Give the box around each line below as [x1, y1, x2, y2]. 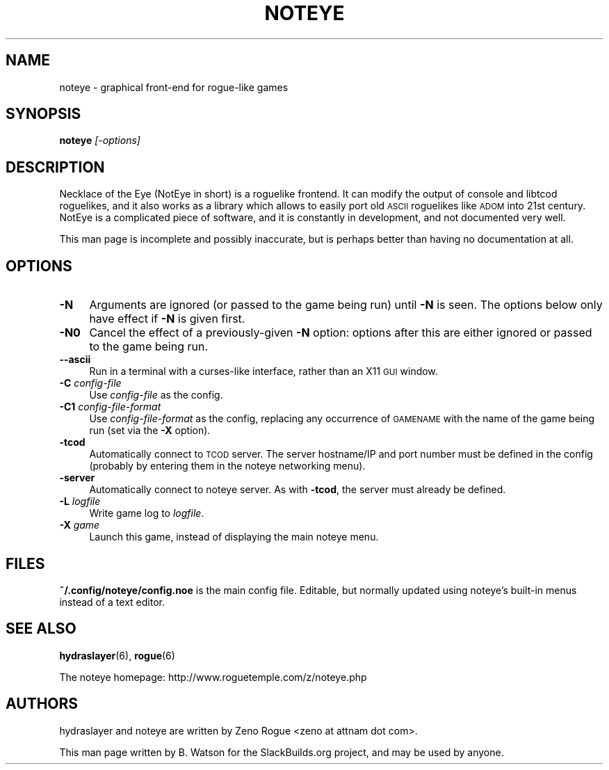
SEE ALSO [6, 620, 76, 638]
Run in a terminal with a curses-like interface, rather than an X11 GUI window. [89, 365, 438, 378]
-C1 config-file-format [59, 401, 161, 413]
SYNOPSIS [6, 105, 81, 123]
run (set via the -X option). [89, 424, 211, 437]
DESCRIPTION [6, 158, 105, 176]
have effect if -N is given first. [89, 312, 245, 326]
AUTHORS [6, 695, 79, 713]
